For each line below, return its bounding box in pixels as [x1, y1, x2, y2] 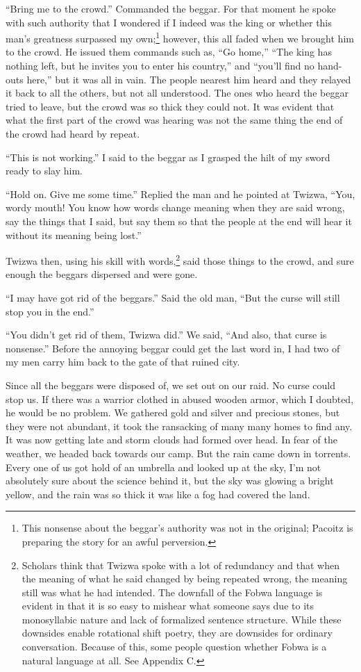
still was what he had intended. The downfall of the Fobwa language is [22, 584, 323, 599]
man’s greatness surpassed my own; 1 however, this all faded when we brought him [6, 29, 354, 45]
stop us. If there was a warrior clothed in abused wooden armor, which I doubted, [6, 391, 354, 406]
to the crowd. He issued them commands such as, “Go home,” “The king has [6, 44, 332, 59]
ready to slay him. [6, 163, 83, 178]
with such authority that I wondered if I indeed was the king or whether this [6, 15, 332, 29]
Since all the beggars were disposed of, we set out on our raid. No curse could [6, 377, 335, 392]
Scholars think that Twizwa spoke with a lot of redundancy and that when [22, 557, 340, 572]
